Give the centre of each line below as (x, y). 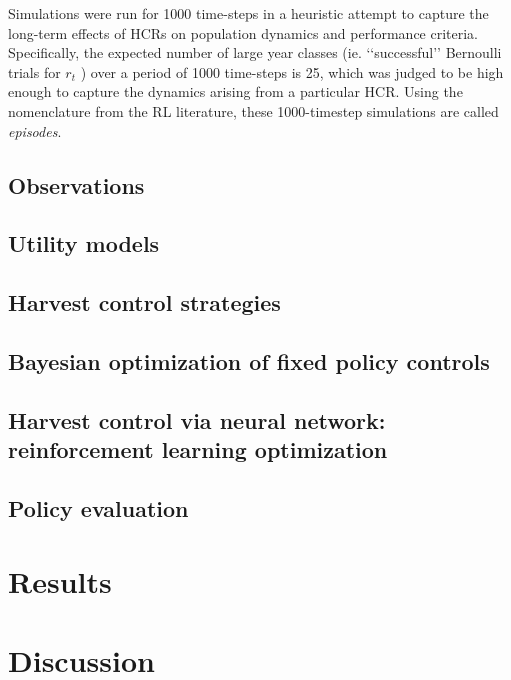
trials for (34, 71)
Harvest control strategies (144, 302)
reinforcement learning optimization (198, 449)
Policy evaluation (98, 507)
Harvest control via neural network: (197, 419)
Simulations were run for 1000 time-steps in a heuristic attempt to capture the (248, 13)
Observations (76, 184)
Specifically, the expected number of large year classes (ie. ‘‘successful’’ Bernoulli (255, 52)
